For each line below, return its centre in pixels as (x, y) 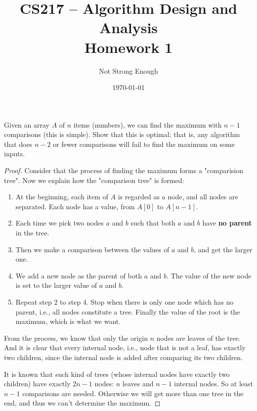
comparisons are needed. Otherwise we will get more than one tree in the (133, 393)
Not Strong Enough (128, 70)
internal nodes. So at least (214, 384)
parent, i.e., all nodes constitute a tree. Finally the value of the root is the (128, 311)
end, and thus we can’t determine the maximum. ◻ (82, 403)
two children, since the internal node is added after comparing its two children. (124, 357)
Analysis (128, 27)
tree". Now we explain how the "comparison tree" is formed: (94, 180)
